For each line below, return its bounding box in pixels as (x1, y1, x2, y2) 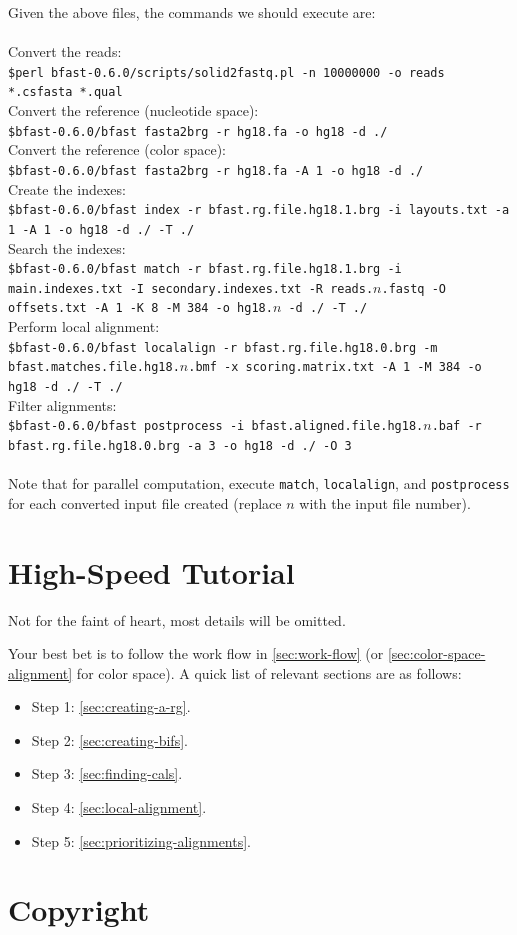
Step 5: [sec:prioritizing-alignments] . (31, 830, 252, 851)
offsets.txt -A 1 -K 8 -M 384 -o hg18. (8, 301, 273, 316)
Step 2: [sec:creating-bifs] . (31, 729, 188, 750)
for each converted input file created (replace (8, 492, 282, 513)
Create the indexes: (8, 178, 126, 199)
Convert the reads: (8, 41, 122, 62)
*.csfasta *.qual (8, 85, 123, 100)
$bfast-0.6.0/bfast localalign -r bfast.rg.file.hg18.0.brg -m (8, 340, 438, 355)
